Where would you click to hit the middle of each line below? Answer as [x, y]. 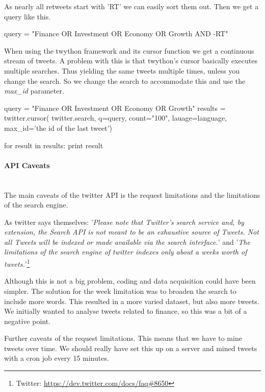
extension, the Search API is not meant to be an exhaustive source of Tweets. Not [131, 232]
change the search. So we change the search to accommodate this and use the [125, 80]
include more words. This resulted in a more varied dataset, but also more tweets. [132, 301]
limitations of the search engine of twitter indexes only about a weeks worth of [126, 252]
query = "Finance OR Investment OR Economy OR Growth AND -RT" [116, 33]
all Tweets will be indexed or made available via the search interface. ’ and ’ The [127, 241]
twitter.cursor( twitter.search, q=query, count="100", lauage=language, [116, 118]
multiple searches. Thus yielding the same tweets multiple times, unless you [122, 70]
